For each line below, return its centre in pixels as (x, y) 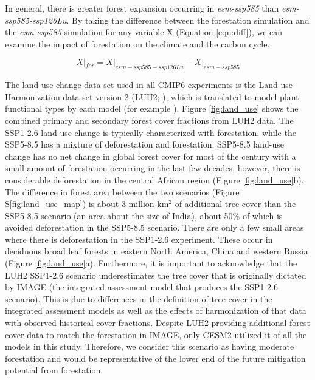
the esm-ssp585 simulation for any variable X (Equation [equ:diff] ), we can (144, 32)
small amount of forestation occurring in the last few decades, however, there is (153, 168)
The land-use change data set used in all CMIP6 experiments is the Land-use (149, 85)
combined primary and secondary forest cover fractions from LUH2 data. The (149, 120)
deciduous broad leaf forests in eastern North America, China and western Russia (157, 251)
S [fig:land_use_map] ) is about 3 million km (87, 204)
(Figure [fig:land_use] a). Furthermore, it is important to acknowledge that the (151, 263)
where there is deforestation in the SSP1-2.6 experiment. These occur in (139, 239)
